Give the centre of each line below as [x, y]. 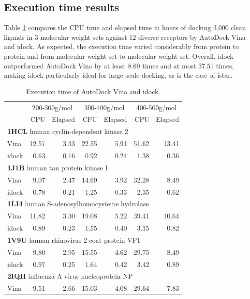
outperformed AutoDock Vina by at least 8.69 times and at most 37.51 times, [119, 65]
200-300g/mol [52, 107]
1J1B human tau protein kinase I [58, 167]
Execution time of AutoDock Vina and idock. [93, 91]
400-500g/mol [156, 107]
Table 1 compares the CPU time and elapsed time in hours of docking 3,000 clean [125, 27]
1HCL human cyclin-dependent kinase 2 [68, 131]
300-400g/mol [104, 107]
